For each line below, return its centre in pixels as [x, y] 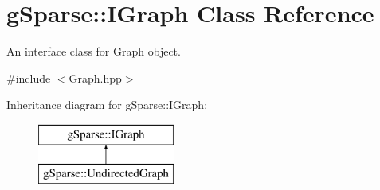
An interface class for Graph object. [94, 51]
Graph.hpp [95, 78]
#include [29, 78]
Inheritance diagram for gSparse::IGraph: [107, 105]
